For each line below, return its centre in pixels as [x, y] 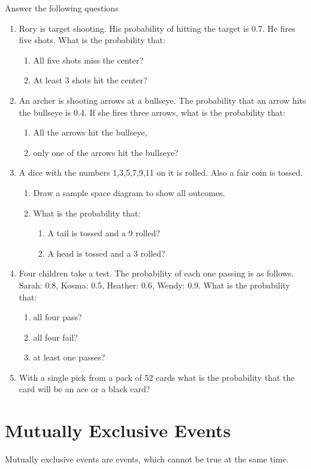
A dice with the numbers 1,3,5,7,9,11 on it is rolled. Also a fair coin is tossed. [161, 172]
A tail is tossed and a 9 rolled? [104, 233]
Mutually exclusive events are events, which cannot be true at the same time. [147, 459]
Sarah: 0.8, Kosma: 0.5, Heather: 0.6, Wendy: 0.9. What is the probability [155, 285]
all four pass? [58, 317]
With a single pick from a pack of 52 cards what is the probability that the [157, 377]
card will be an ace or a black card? [84, 389]
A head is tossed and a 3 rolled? [106, 253]
